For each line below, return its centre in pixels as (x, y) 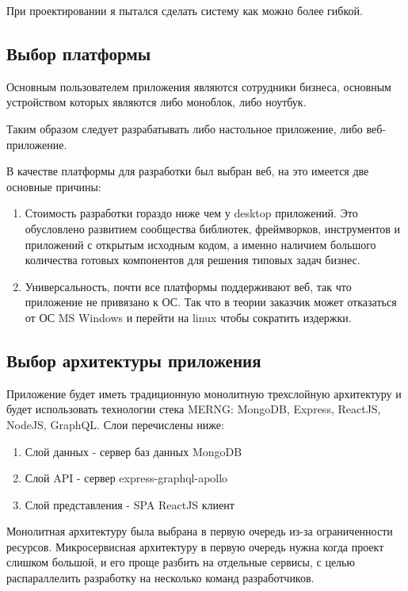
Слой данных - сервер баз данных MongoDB (133, 451)
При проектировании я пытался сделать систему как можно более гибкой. (185, 10)
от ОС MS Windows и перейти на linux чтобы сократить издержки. (188, 317)
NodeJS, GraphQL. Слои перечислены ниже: (115, 424)
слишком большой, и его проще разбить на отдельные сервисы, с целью (181, 562)
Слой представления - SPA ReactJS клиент (130, 504)
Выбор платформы (79, 53)
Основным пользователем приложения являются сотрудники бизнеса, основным (199, 86)
